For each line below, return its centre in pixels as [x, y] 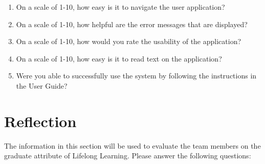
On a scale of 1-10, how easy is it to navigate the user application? [120, 7]
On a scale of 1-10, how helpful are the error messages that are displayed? [132, 24]
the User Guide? [42, 85]
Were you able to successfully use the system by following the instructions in [136, 76]
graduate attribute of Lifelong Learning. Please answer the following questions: [128, 156]
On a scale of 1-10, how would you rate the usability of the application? [129, 41]
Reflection [40, 121]
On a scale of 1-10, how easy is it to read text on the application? [119, 58]
